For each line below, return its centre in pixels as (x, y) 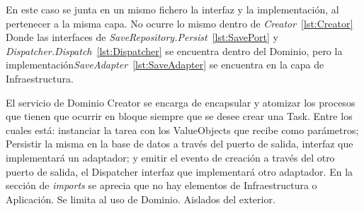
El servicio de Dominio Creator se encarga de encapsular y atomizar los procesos (181, 102)
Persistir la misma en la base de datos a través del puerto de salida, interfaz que (180, 144)
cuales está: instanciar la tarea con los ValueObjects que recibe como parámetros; (182, 129)
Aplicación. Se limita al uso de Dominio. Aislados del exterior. (141, 199)
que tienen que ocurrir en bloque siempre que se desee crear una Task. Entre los (179, 116)
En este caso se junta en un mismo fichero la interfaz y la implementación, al (172, 9)
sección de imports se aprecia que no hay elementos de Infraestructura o (161, 185)
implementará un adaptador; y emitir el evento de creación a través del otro (170, 157)
